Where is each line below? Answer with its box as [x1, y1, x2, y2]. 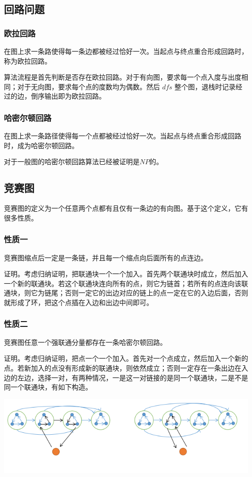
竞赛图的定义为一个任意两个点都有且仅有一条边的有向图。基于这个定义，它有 [4, 203, 248, 213]
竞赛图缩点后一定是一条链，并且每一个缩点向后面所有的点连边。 [4, 252, 207, 262]
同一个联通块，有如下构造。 [4, 382, 92, 392]
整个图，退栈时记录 [174, 81, 236, 91]
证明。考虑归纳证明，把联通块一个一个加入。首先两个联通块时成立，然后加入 [4, 269, 248, 279]
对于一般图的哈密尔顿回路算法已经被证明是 [4, 156, 140, 167]
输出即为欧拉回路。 [44, 91, 106, 101]
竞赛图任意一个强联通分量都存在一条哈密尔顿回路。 [4, 337, 167, 347]
